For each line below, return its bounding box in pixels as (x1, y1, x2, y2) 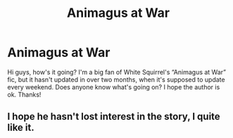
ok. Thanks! (7, 90, 42, 99)
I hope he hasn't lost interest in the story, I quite (7, 111, 220, 123)
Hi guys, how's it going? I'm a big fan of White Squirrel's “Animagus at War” (7, 68, 227, 76)
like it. (7, 122, 34, 134)
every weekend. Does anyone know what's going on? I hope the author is (7, 82, 220, 91)
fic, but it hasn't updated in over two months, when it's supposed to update (7, 75, 225, 84)
